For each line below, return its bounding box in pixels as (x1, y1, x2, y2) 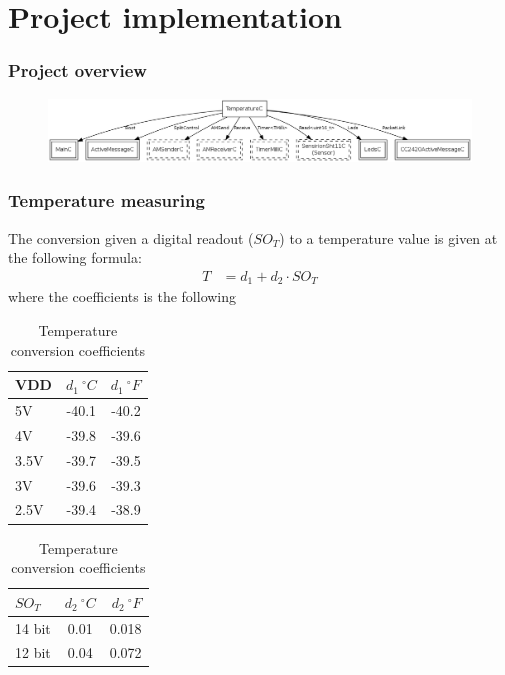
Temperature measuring (8, 188, 205, 213)
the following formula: (8, 247, 142, 268)
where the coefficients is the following (8, 286, 237, 307)
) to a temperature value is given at (279, 227, 498, 248)
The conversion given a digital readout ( (8, 227, 254, 248)
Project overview (8, 58, 147, 83)
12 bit (15, 642, 51, 663)
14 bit (15, 617, 51, 638)
